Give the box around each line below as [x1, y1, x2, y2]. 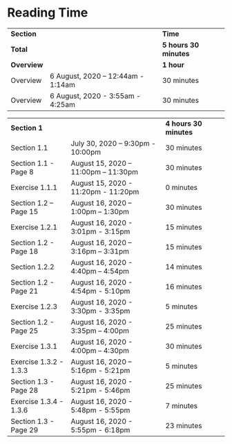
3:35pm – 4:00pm [70, 326, 130, 336]
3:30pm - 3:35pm [70, 306, 130, 316]
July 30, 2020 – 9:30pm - [70, 138, 157, 148]
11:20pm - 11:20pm [70, 186, 139, 196]
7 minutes [165, 400, 198, 410]
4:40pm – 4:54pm [70, 266, 130, 276]
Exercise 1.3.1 [10, 341, 57, 351]
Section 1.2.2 [10, 262, 55, 271]
